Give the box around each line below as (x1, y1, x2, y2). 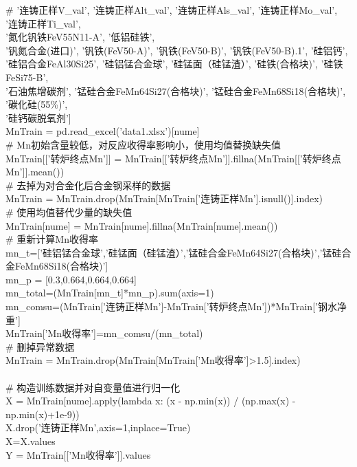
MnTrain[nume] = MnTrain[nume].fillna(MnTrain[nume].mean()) (5, 218, 278, 232)
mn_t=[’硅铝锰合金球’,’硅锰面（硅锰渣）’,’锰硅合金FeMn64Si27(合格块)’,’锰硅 (5, 245, 342, 259)
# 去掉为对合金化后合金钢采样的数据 (5, 177, 171, 192)
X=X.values (5, 434, 56, 448)
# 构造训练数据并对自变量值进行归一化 (5, 380, 181, 394)
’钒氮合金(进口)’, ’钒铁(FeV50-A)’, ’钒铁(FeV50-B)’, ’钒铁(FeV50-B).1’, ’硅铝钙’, (5, 43, 348, 57)
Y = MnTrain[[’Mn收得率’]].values (5, 447, 151, 461)
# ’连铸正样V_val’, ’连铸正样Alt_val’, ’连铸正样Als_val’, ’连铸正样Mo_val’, (5, 3, 338, 17)
